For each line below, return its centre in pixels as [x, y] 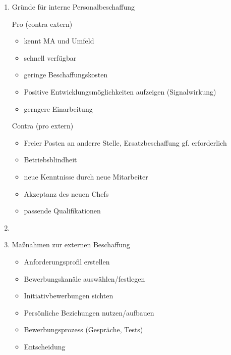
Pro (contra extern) [42, 24]
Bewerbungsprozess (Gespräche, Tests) [83, 329]
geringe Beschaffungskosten [66, 75]
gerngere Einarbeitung [58, 108]
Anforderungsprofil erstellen [67, 261]
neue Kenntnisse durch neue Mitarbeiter [86, 176]
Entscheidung [45, 346]
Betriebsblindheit [50, 160]
